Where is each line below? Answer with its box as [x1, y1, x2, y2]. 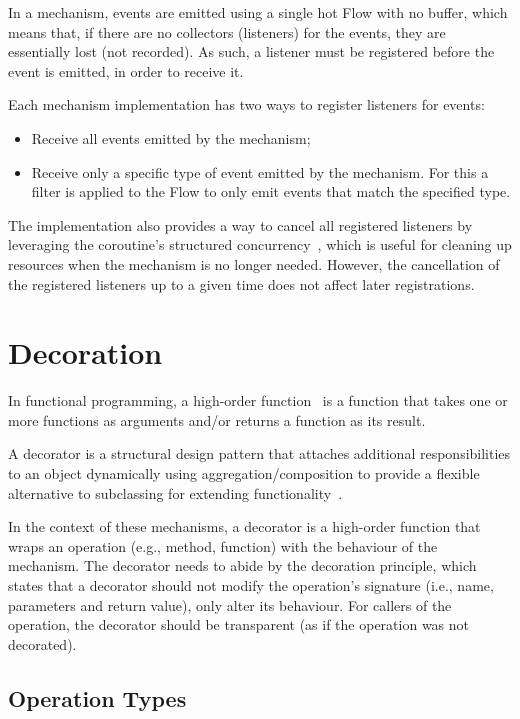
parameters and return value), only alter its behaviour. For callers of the [8, 594, 452, 615]
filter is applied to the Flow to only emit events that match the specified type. [31, 181, 511, 202]
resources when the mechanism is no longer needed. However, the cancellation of [8, 253, 500, 274]
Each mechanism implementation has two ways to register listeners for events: [8, 94, 485, 115]
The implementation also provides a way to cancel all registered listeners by [8, 214, 473, 235]
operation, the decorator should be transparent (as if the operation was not [8, 614, 470, 635]
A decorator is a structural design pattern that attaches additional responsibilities [8, 443, 511, 464]
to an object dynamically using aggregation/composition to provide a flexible [8, 463, 480, 484]
